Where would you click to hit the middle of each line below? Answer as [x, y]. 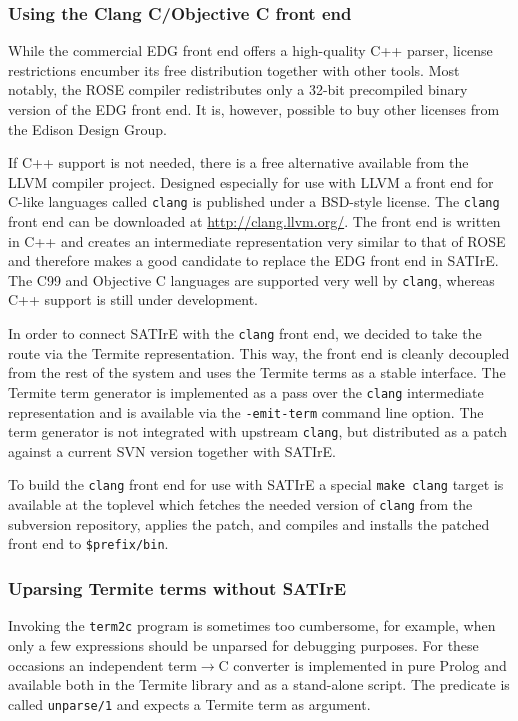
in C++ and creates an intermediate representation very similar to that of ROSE [257, 240]
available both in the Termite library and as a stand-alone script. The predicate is [259, 684]
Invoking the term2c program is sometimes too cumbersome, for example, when [252, 625]
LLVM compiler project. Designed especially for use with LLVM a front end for [251, 181]
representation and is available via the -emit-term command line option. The [246, 411]
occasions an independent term [102, 664]
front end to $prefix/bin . [88, 543]
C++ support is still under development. [133, 299]
